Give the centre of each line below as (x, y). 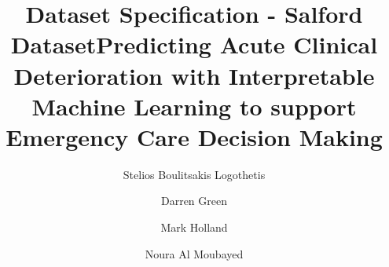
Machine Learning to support (194, 106)
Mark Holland (194, 227)
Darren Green (194, 201)
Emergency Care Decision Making (194, 136)
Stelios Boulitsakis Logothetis (194, 174)
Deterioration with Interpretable (194, 75)
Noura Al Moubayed (194, 253)
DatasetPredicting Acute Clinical (194, 44)
